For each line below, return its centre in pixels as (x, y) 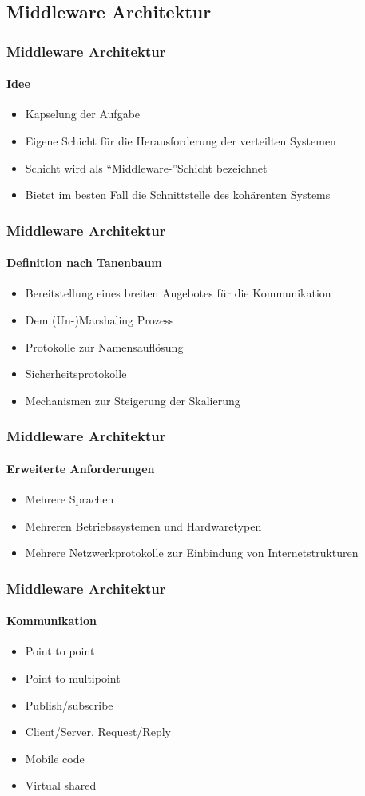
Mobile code (55, 758)
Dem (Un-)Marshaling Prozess (99, 320)
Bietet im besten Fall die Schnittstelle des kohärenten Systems (178, 195)
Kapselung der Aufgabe (83, 114)
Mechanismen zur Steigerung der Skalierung (133, 400)
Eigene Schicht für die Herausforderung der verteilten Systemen (181, 141)
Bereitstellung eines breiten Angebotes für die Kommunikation (178, 293)
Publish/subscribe (69, 704)
